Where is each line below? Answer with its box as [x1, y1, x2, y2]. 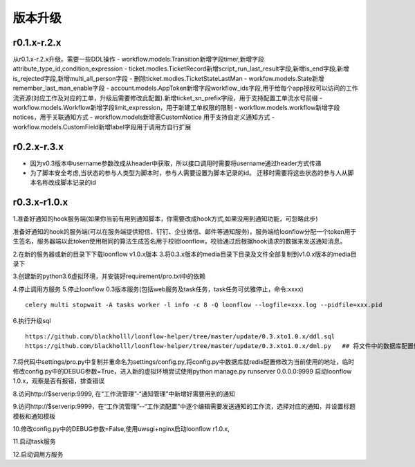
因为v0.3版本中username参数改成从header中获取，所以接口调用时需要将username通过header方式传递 [30, 159, 322, 167]
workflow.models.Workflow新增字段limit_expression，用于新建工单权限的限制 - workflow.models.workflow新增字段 [12, 104, 340, 112]
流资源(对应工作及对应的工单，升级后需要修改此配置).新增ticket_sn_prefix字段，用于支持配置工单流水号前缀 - [12, 93, 323, 102]
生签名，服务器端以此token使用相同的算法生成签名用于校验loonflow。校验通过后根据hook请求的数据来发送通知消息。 [12, 237, 347, 246]
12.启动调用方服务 [12, 450, 64, 458]
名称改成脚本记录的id [35, 178, 96, 187]
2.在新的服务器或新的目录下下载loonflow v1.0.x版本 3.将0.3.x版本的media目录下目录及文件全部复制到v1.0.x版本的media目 [12, 250, 357, 258]
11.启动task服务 [12, 437, 57, 446]
